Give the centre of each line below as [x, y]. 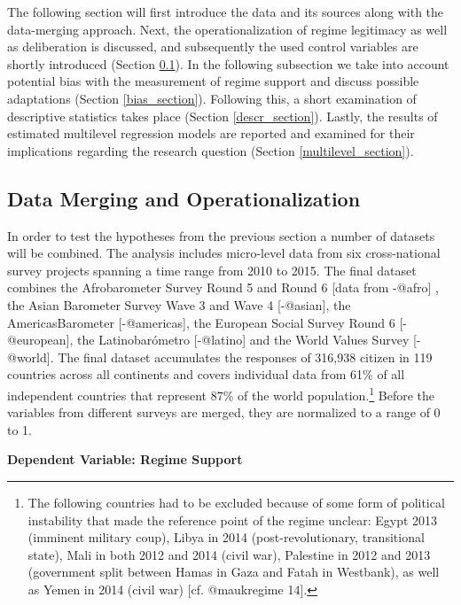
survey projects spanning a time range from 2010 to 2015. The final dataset [212, 270]
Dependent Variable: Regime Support [125, 459]
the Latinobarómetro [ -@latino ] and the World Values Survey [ [247, 340]
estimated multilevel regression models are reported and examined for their [211, 133]
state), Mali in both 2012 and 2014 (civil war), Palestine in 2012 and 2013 [229, 554]
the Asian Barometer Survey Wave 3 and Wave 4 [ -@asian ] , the [179, 304]
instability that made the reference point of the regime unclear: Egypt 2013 [233, 520]
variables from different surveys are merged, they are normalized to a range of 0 [224, 412]
